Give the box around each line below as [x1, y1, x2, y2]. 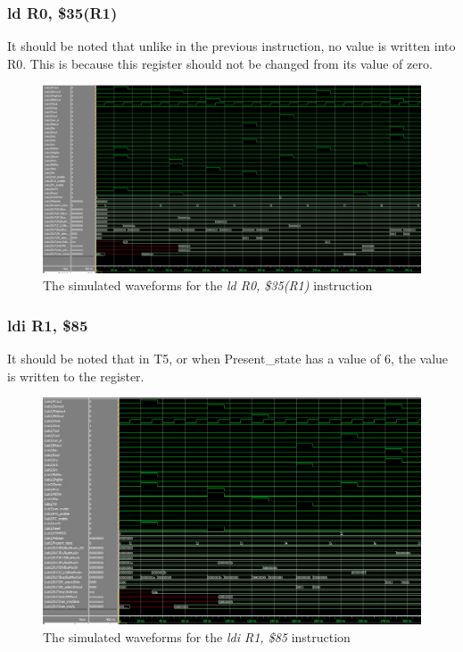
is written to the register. [7, 366, 145, 385]
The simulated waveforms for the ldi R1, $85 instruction [43, 627, 351, 646]
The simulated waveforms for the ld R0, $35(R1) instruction [43, 276, 373, 295]
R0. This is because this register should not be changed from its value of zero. [7, 54, 433, 72]
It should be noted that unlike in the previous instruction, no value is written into [7, 37, 456, 55]
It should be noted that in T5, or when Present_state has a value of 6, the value [7, 349, 449, 368]
